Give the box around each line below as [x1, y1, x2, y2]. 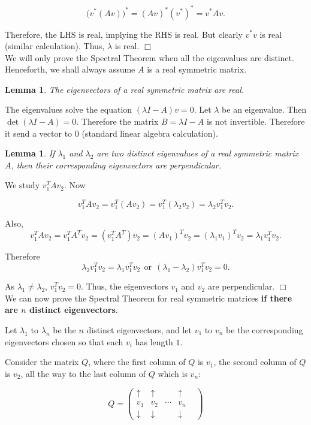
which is [158, 367, 188, 379]
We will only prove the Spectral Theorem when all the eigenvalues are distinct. [5, 51, 294, 64]
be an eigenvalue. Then [222, 103, 307, 116]
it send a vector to [5, 126, 73, 139]
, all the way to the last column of [20, 367, 146, 379]
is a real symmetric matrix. [147, 63, 247, 76]
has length [135, 335, 173, 348]
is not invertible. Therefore [206, 115, 305, 128]
